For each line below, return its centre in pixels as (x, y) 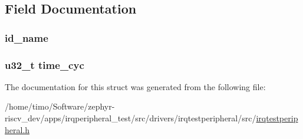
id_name (27, 37)
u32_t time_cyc (45, 64)
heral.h (17, 129)
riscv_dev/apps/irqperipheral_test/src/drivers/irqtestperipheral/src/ (131, 118)
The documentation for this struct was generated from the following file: (135, 86)
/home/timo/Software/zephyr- (60, 106)
